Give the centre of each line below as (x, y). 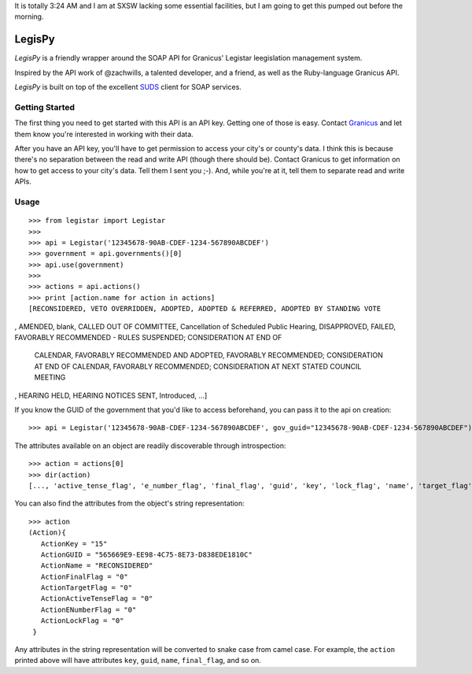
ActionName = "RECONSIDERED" (97, 566)
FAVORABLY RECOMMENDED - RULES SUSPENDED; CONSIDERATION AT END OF (148, 338)
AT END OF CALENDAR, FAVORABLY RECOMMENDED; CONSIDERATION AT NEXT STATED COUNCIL (198, 366)
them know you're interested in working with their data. (104, 134)
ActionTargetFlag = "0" (87, 588)
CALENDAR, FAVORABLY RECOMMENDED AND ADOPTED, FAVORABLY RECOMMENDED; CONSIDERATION (208, 355)
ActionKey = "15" (74, 544)
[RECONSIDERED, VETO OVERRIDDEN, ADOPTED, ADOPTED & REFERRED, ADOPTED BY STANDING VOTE (205, 309)
